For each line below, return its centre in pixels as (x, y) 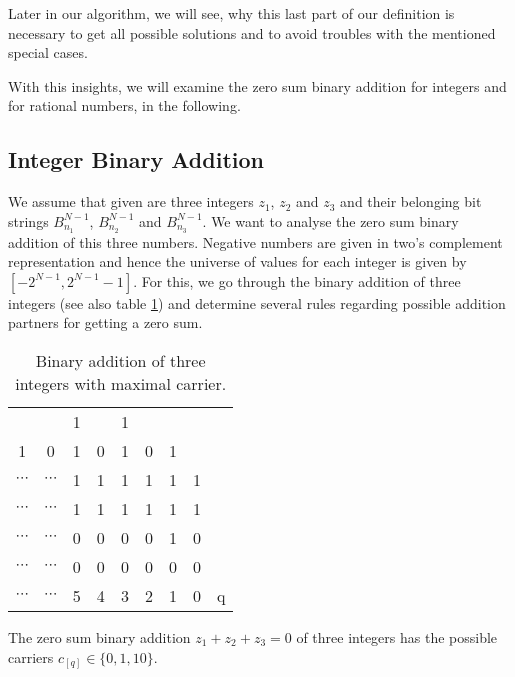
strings (28, 220)
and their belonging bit (411, 201)
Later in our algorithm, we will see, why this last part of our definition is (231, 13)
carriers (31, 656)
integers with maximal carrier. (121, 383)
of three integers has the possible (397, 637)
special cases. (48, 52)
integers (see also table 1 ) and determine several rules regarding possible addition (257, 302)
